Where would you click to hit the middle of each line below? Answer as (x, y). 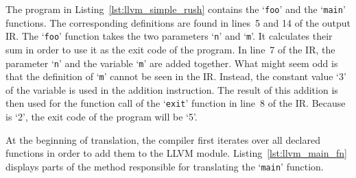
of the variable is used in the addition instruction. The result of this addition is (172, 89)
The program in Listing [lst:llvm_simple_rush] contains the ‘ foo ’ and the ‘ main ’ (176, 9)
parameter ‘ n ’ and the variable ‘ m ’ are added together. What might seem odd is (172, 63)
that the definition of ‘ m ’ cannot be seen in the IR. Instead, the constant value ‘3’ (176, 76)
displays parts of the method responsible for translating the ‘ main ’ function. (165, 166)
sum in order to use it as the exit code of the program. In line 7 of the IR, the (170, 49)
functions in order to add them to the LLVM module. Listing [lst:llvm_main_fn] (176, 153)
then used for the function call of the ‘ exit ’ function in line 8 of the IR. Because (176, 103)
